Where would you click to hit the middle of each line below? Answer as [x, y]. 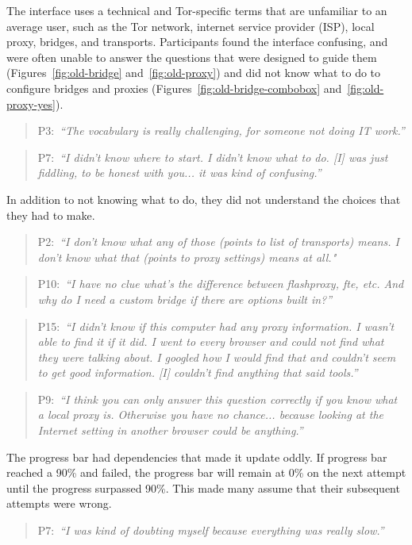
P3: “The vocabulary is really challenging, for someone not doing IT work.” [221, 130]
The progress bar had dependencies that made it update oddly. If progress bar [197, 457]
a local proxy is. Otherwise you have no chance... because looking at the [210, 415]
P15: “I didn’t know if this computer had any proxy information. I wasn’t [216, 326]
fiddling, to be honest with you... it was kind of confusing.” [179, 173]
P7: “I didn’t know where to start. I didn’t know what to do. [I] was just [213, 157]
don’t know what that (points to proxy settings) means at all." [187, 257]
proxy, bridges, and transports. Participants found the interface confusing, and [197, 42]
